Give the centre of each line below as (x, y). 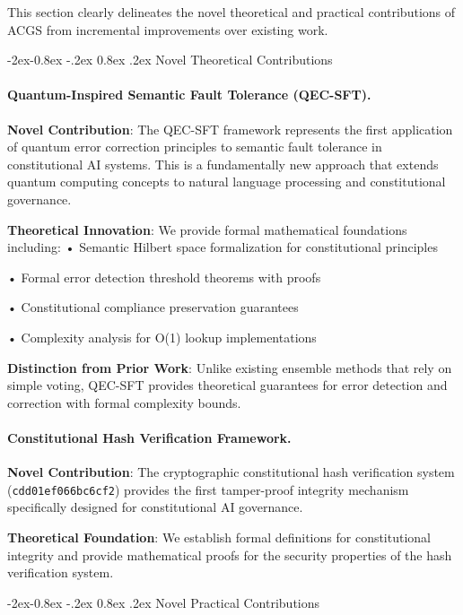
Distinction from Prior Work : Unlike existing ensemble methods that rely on (230, 367)
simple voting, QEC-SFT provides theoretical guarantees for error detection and (227, 385)
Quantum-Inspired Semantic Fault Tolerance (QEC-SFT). (189, 95)
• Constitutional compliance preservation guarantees (153, 307)
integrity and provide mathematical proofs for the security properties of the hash (230, 554)
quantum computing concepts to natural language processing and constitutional (227, 182)
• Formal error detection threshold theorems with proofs (164, 277)
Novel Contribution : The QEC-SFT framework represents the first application (230, 129)
